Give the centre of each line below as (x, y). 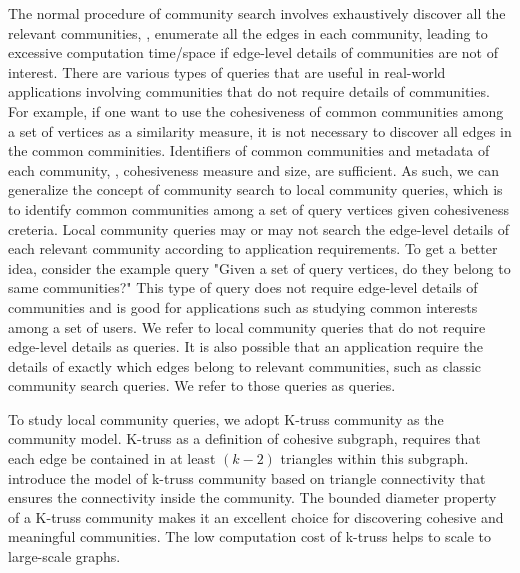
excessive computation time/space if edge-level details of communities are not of (253, 52)
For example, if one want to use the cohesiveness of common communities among (256, 110)
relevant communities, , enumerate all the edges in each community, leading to (248, 32)
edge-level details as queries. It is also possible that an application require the (246, 346)
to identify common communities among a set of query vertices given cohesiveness (258, 208)
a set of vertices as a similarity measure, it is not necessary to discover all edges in (260, 130)
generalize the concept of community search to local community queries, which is (255, 189)
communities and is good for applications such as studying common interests (243, 306)
